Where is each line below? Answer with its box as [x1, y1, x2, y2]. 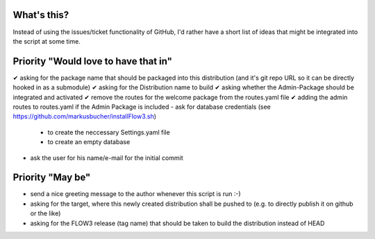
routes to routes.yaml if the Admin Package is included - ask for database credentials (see [12, 103, 271, 111]
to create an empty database [47, 138, 131, 146]
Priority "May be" [12, 172, 91, 184]
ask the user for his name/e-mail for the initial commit [30, 153, 183, 162]
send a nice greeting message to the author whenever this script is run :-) [30, 190, 241, 198]
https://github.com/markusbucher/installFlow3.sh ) [12, 112, 156, 121]
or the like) [30, 209, 61, 218]
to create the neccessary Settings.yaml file [47, 128, 170, 136]
